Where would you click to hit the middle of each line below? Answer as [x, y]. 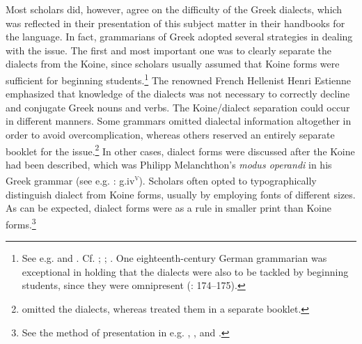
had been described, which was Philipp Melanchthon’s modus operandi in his [169, 164]
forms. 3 [21, 223]
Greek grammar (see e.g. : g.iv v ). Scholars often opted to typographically [161, 180]
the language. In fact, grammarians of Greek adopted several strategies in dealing [179, 37]
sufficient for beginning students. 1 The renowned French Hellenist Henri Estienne [179, 79]
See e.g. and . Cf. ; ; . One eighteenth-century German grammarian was [174, 258]
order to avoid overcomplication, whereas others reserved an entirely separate [170, 134]
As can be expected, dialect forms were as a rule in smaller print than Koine [168, 208]
